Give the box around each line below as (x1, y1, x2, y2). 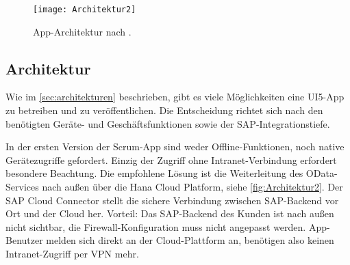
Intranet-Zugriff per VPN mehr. (5, 246, 139, 260)
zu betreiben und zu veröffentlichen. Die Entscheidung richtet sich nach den (5, 103, 323, 117)
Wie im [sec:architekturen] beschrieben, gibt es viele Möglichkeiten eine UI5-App (5, 89, 345, 104)
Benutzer (5, 233, 43, 247)
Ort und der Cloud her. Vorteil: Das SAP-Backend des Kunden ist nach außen (5, 206, 334, 221)
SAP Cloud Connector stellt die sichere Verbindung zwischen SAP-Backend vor (5, 193, 339, 207)
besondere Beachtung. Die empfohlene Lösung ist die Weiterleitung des (5, 166, 303, 180)
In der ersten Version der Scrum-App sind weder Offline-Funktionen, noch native (5, 139, 345, 154)
